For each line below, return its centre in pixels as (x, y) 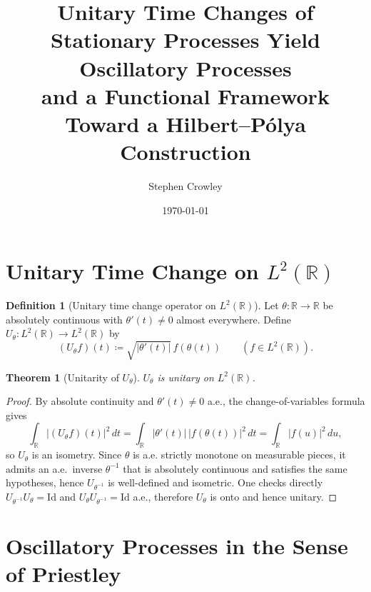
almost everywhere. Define (234, 319)
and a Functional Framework (185, 95)
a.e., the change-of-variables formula (286, 401)
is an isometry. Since (77, 455)
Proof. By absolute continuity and (80, 401)
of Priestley (63, 574)
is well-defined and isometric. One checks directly (215, 482)
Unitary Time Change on (132, 271)
